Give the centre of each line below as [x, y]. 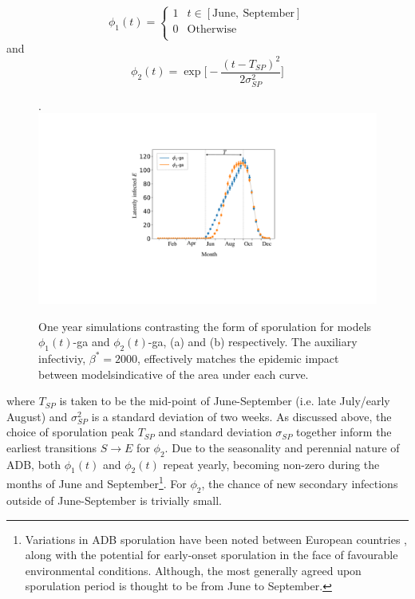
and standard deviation [215, 432]
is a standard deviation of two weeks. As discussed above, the [241, 416]
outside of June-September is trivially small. [115, 500]
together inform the [344, 432]
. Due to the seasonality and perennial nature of [282, 447]
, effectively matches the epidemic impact [238, 358]
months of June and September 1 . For [97, 483]
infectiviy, [62, 358]
